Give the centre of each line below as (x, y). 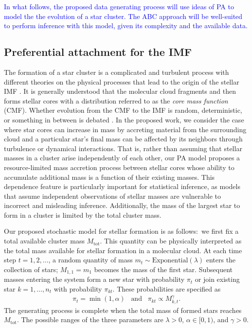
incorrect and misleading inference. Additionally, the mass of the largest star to (122, 205)
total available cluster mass (44, 241)
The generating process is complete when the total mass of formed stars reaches (123, 310)
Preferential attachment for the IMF (98, 52)
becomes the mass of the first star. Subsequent (163, 269)
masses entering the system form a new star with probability (94, 279)
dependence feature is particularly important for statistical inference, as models (122, 186)
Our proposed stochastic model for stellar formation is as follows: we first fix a (121, 231)
